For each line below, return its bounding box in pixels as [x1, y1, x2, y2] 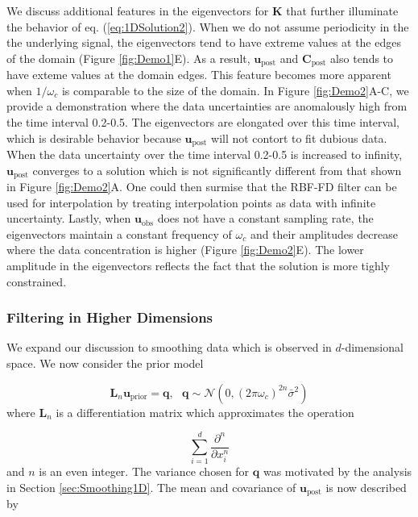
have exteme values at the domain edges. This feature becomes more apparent [6, 66, 391, 83]
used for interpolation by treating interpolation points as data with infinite [6, 194, 376, 211]
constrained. [6, 273, 67, 290]
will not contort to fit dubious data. [211, 129, 387, 146]
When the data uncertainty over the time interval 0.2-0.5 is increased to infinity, [6, 146, 403, 163]
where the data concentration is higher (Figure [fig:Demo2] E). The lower [6, 241, 364, 258]
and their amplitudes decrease [250, 225, 398, 242]
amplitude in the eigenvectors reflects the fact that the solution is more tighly [6, 257, 391, 274]
